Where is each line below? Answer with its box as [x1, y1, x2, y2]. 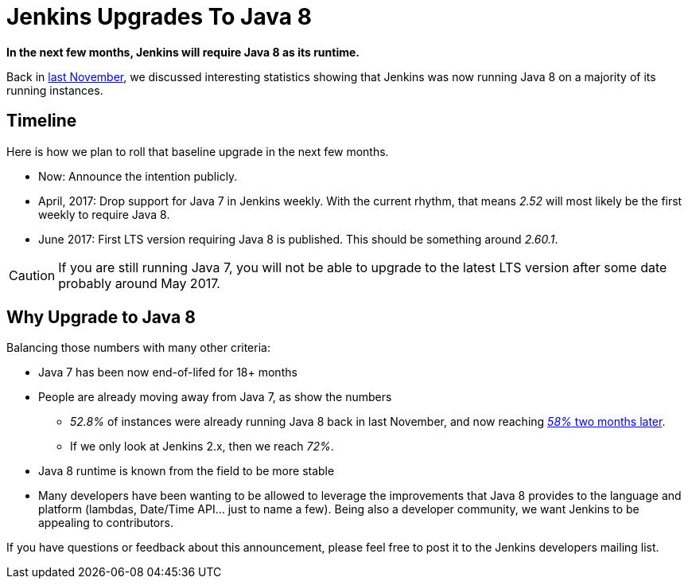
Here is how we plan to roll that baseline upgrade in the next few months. [6, 144, 389, 158]
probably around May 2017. [58, 275, 220, 291]
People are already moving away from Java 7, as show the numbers [38, 390, 392, 404]
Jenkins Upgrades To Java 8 [6, 3, 312, 30]
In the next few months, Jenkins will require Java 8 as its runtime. [6, 45, 360, 59]
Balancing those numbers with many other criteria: [6, 341, 270, 355]
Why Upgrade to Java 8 [6, 307, 196, 328]
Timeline [6, 111, 77, 131]
